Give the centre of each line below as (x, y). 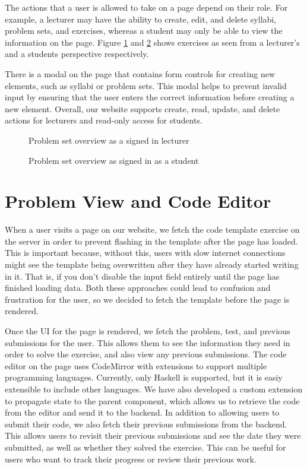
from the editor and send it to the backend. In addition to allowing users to (142, 412)
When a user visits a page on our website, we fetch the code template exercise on (152, 229)
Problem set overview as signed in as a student (114, 160)
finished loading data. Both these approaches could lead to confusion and (138, 288)
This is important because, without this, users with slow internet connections (145, 253)
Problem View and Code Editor (138, 201)
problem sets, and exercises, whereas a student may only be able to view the (144, 31)
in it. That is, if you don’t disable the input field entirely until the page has (142, 276)
